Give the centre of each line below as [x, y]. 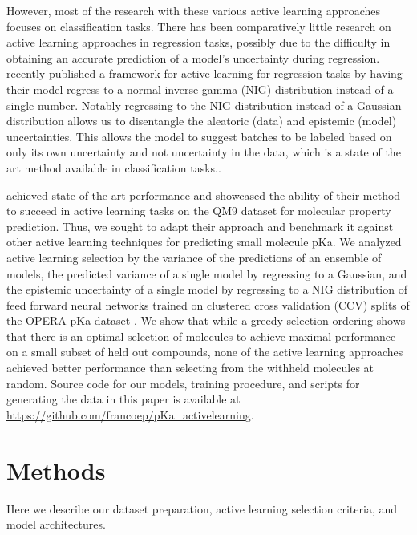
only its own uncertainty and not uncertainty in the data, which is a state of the [204, 152]
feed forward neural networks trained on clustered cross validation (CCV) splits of [208, 304]
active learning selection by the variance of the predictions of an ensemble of [194, 257]
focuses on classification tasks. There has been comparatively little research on [199, 26]
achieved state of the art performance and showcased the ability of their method [204, 195]
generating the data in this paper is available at [123, 399]
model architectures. [56, 524]
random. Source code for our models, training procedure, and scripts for [183, 383]
